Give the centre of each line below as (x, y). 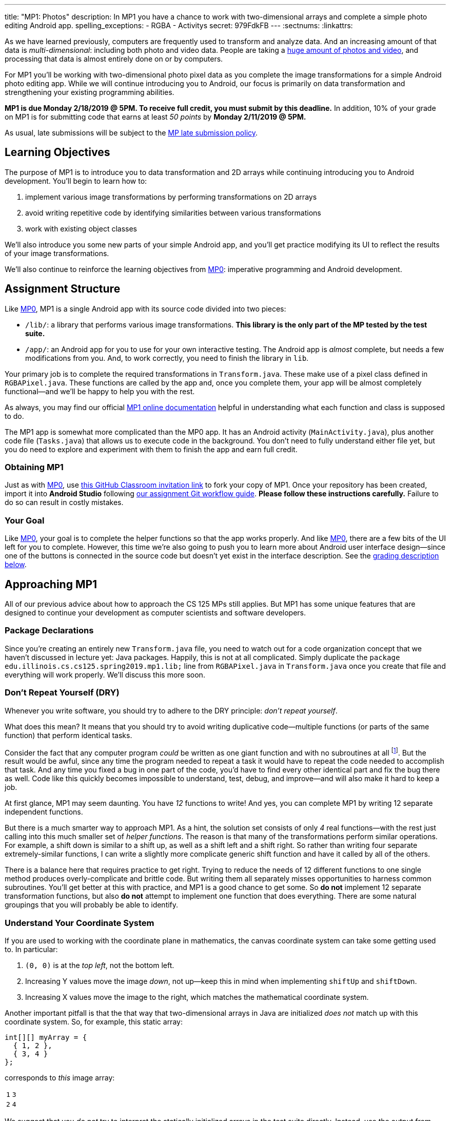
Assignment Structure (63, 289)
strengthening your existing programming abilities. (90, 92)
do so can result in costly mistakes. (64, 502)
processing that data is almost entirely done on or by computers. (114, 59)
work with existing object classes (81, 228)
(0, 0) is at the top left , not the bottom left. (100, 965)
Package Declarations (49, 631)
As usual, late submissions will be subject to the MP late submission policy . (131, 133)
